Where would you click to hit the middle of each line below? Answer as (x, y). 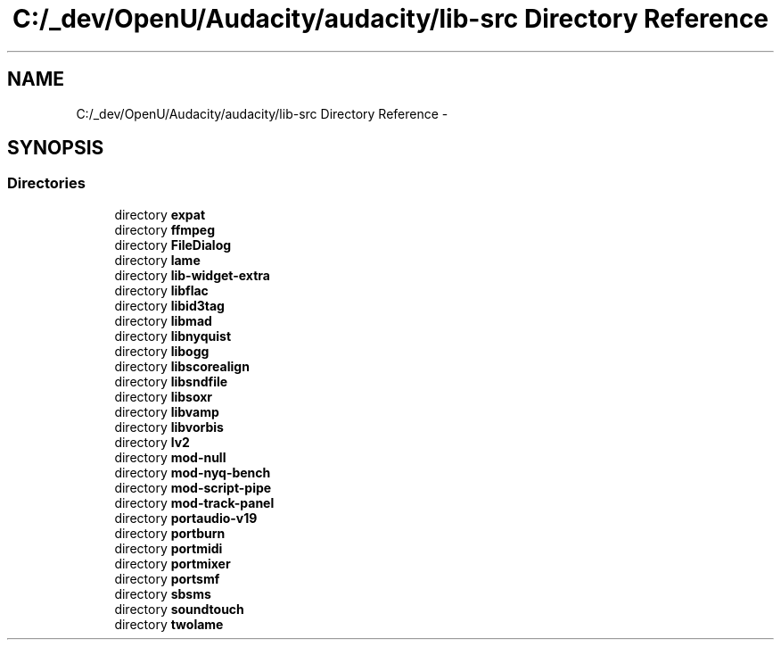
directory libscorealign (182, 366)
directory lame (157, 260)
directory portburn (170, 533)
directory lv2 (152, 442)
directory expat (160, 214)
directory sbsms (163, 593)
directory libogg (162, 351)
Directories (46, 183)
